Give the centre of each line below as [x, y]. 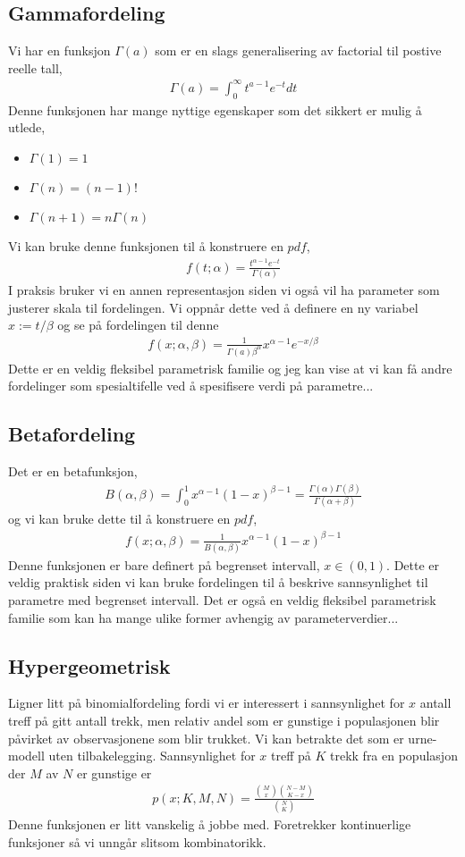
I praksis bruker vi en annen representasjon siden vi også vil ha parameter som [224, 289]
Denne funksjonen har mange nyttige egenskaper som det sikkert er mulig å [215, 109]
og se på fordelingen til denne [138, 325]
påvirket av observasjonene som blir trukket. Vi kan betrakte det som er [206, 738]
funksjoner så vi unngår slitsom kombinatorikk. [137, 841]
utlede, [27, 127]
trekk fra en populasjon [394, 756]
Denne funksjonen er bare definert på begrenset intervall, [164, 564]
